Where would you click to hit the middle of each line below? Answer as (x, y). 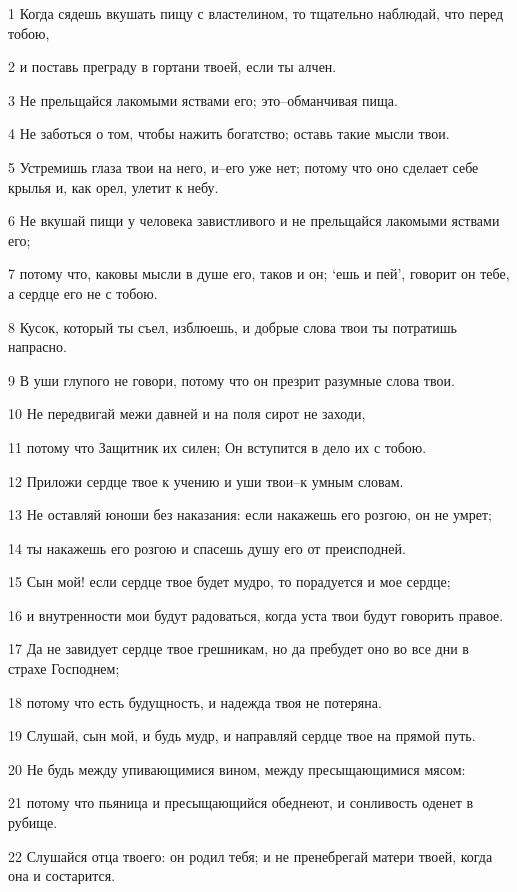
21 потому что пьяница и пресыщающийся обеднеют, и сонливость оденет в (241, 802)
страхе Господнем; (64, 668)
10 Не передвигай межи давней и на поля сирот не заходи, (187, 413)
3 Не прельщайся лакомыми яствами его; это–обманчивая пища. (203, 99)
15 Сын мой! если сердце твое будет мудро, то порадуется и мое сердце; (229, 581)
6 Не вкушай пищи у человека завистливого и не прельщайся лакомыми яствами (254, 220)
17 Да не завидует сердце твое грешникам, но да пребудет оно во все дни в (238, 648)
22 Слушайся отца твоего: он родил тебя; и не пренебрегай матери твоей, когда (250, 855)
